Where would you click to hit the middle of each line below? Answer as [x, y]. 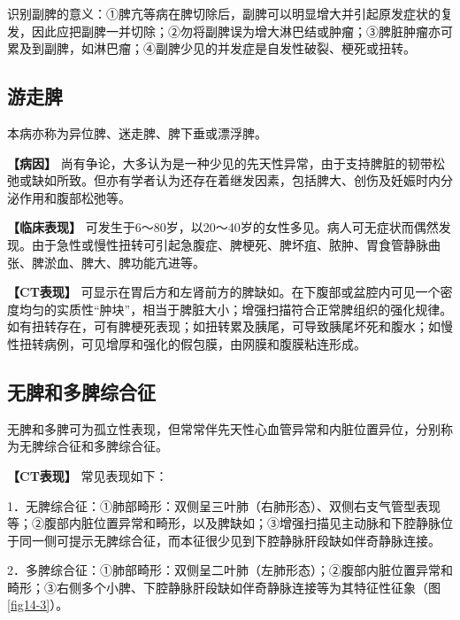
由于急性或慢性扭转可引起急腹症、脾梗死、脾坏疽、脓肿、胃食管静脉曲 [236, 244]
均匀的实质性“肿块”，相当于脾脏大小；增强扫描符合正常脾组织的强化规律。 [236, 309]
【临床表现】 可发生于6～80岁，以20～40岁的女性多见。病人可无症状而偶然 [223, 227]
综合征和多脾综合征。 [106, 446]
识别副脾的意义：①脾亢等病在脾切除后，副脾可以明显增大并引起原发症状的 [224, 13]
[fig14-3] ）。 [38, 604]
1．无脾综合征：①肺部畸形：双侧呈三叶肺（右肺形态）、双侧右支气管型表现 [224, 505]
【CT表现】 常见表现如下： [88, 475]
